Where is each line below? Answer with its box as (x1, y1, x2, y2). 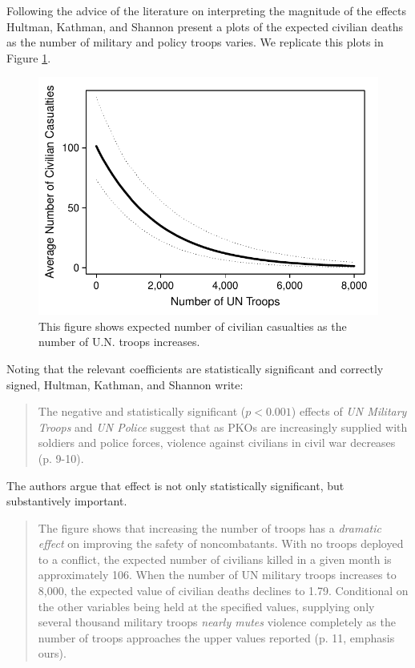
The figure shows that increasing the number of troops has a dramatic (38, 519, 381, 536)
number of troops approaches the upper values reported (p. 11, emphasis (38, 629, 395, 646)
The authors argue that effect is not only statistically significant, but (6, 477, 344, 493)
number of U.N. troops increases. (38, 333, 200, 350)
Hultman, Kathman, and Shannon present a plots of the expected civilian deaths (6, 18, 403, 34)
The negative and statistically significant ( (38, 403, 246, 420)
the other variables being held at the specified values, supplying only (38, 598, 375, 614)
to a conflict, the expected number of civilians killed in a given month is (38, 550, 392, 567)
